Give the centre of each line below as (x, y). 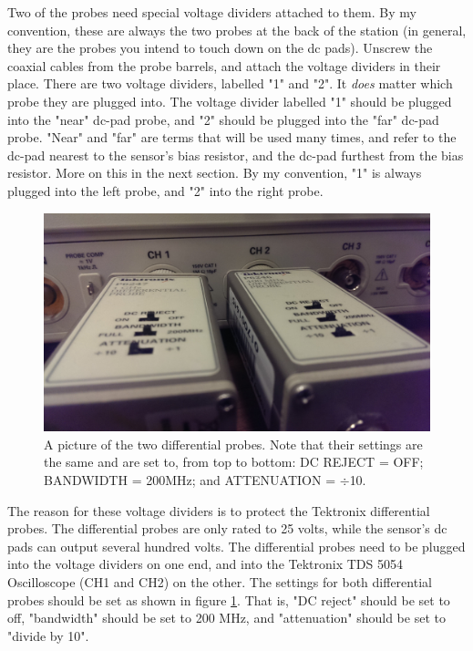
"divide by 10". (48, 635)
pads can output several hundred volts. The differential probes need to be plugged (236, 546)
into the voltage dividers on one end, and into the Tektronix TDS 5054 (205, 564)
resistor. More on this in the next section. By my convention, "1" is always (215, 173)
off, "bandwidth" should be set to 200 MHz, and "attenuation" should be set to (226, 618)
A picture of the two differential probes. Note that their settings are (233, 444)
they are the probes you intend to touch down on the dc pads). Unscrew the (220, 48)
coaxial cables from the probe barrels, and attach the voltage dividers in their (224, 65)
